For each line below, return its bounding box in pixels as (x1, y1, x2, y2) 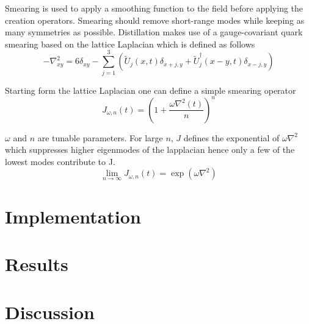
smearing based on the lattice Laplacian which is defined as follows (5, 37, 255, 50)
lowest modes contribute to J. (5, 155, 115, 167)
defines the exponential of (183, 131, 280, 144)
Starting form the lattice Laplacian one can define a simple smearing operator (5, 83, 296, 96)
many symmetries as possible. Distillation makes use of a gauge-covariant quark (5, 26, 303, 38)
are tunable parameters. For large (37, 131, 163, 144)
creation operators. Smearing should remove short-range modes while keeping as (5, 13, 305, 26)
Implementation (5, 203, 141, 228)
